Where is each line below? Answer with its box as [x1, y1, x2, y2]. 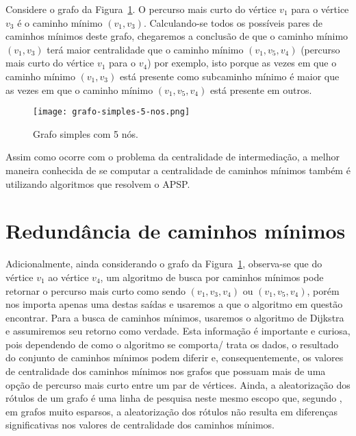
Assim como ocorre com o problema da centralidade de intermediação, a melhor [5, 149, 340, 164]
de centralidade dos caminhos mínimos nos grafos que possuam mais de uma [5, 364, 326, 378]
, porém [307, 283, 340, 298]
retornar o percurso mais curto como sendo [5, 283, 186, 298]
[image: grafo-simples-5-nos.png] [33, 107, 190, 117]
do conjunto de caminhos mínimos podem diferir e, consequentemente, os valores [5, 350, 344, 365]
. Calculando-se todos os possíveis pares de [143, 15, 323, 29]
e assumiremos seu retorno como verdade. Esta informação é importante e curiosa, [5, 324, 351, 338]
